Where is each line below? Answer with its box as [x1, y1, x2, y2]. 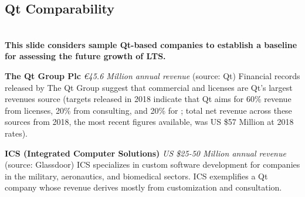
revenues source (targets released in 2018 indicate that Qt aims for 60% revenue [5, 93, 292, 105]
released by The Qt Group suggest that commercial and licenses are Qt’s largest [5, 81, 293, 93]
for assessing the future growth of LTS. [5, 50, 166, 62]
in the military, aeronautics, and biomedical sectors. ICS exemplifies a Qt [5, 169, 268, 182]
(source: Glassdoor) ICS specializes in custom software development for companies [5, 158, 300, 171]
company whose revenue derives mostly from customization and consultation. [5, 181, 282, 193]
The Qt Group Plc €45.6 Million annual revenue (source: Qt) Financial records [5, 69, 300, 81]
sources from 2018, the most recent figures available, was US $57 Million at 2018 [5, 116, 294, 128]
